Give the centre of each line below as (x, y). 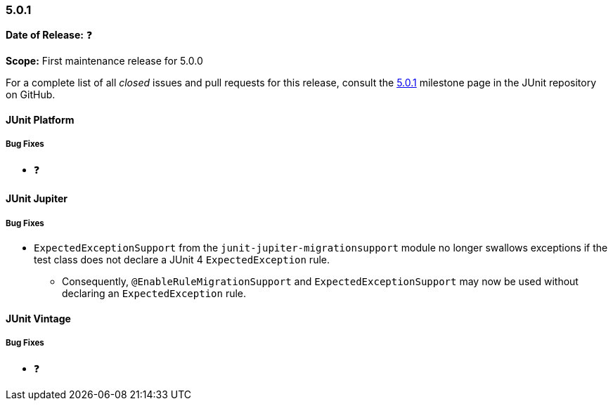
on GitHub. (31, 95)
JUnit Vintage (38, 318)
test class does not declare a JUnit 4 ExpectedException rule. (182, 260)
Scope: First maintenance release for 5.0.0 (104, 61)
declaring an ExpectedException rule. (154, 294)
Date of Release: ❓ (49, 35)
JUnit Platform (40, 119)
